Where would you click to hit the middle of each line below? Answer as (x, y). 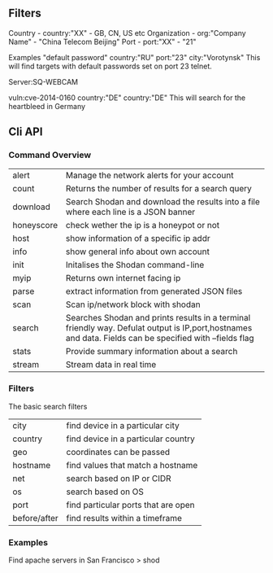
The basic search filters (48, 406)
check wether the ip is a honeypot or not (143, 225)
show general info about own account (137, 252)
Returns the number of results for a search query (158, 188)
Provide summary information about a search (152, 351)
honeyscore (35, 225)
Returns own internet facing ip (123, 278)
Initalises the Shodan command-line (135, 265)
